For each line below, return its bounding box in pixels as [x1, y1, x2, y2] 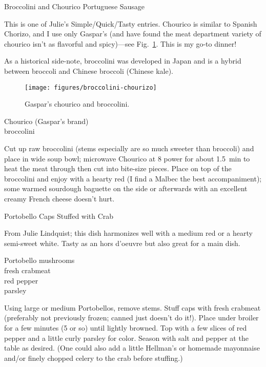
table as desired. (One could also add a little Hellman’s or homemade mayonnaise [4, 342, 260, 353]
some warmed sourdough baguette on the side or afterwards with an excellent [4, 183, 248, 194]
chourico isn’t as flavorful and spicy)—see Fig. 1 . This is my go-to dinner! [4, 38, 237, 49]
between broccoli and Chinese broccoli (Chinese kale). [4, 65, 173, 76]
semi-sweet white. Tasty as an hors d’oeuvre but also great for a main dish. [4, 237, 240, 248]
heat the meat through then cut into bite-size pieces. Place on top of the [4, 163, 232, 174]
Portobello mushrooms [4, 255, 75, 266]
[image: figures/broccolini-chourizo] [25, 84, 157, 91]
